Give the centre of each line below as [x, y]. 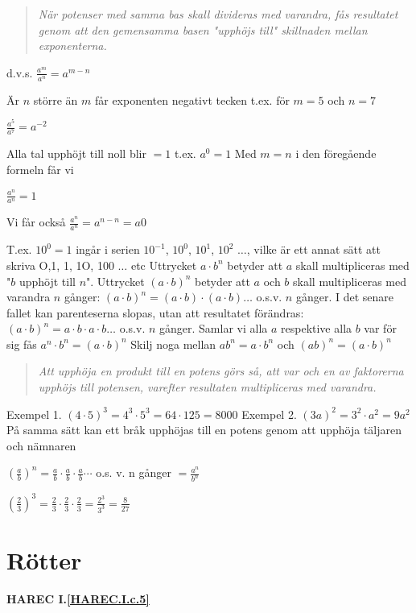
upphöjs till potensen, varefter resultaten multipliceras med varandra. [207, 387]
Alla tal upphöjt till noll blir [76, 153]
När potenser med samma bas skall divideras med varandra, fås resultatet [218, 14]
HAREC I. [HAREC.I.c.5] [78, 598]
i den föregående [336, 153]
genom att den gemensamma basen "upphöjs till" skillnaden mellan [203, 29]
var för [380, 328]
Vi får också [36, 222]
